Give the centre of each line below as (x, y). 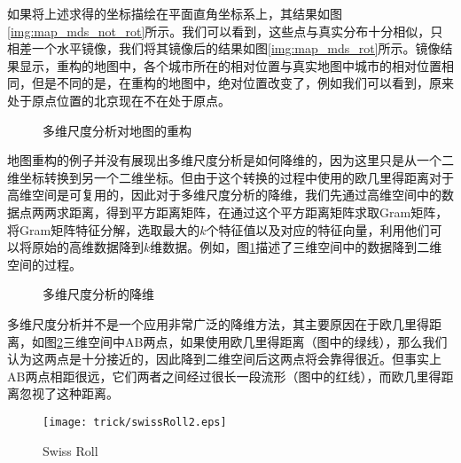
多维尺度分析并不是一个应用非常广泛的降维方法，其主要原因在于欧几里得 (218, 323)
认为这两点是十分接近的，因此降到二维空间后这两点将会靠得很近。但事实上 (224, 359)
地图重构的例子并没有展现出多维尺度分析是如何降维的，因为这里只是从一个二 (230, 160)
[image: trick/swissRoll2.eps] (135, 422)
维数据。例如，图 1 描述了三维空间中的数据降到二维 (296, 247)
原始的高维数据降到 (87, 247)
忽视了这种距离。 (69, 393)
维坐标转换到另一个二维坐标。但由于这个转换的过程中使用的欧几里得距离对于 (230, 177)
